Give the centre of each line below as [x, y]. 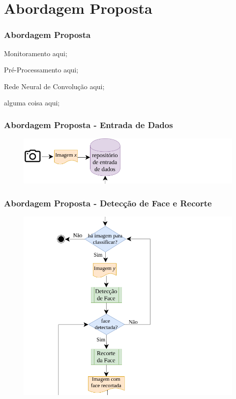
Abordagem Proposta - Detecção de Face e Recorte [108, 203]
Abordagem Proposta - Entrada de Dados [88, 124]
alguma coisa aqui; [32, 103]
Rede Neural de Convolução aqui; [54, 86]
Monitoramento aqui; [36, 53]
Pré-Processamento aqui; [41, 70]
